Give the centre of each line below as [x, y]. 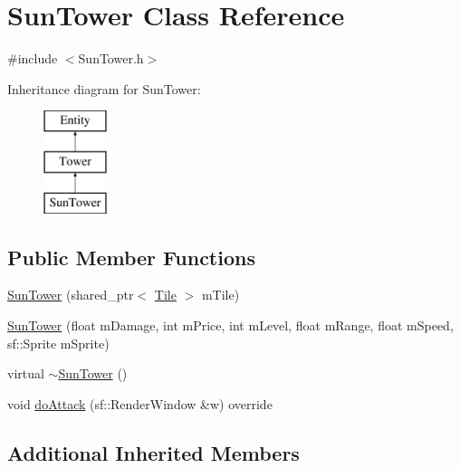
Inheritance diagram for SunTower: [104, 88]
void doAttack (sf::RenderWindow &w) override [140, 403]
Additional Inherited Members [153, 452]
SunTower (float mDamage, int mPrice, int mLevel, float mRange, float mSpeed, [230, 325]
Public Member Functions [131, 257]
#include [33, 58]
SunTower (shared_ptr [71, 295]
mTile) [220, 295]
